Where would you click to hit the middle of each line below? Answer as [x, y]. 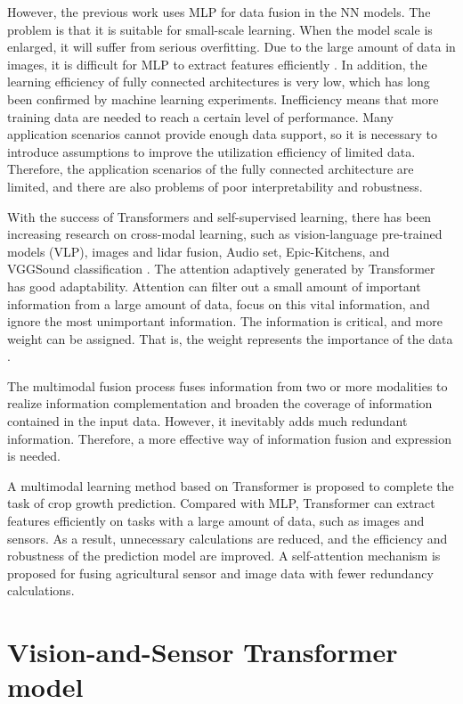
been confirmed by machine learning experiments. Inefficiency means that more [223, 98]
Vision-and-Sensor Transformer [203, 652]
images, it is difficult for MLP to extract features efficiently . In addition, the [217, 64]
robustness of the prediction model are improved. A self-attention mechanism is [224, 556]
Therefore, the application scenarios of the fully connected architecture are [211, 169]
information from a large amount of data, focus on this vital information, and [219, 303]
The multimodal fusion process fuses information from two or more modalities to [227, 385]
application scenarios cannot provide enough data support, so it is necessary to [222, 134]
